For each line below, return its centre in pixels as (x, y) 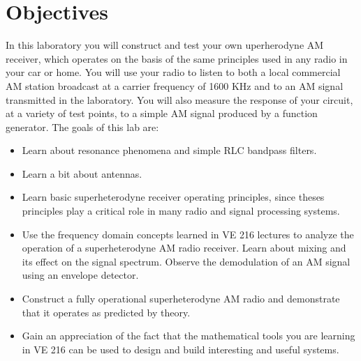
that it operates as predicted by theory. (106, 312)
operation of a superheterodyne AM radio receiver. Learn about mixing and (184, 248)
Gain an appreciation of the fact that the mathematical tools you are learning (189, 336)
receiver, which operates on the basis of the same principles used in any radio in (177, 58)
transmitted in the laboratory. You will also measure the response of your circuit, (179, 99)
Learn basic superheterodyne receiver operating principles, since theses (173, 197)
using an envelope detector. (80, 275)
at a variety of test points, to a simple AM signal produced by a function (162, 113)
